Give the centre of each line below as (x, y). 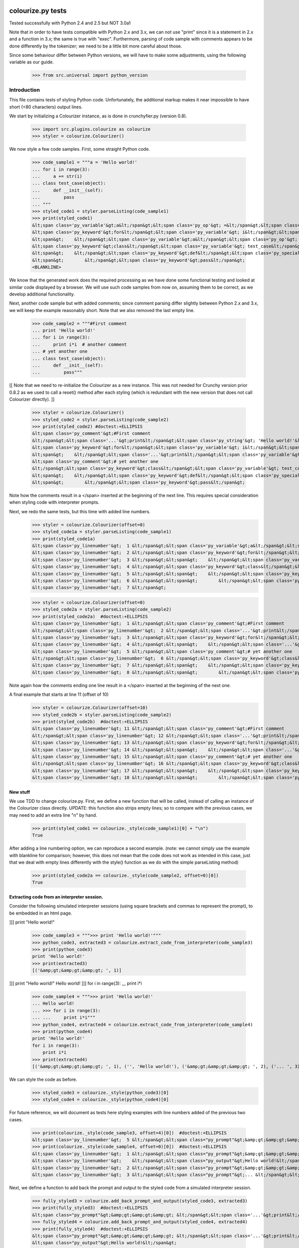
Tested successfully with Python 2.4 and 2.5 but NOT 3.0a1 (70, 23)
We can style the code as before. (43, 1079)
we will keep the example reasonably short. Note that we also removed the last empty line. (102, 310)
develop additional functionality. (42, 294)
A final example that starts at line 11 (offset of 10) (59, 694)
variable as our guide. (32, 62)
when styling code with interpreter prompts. (54, 502)
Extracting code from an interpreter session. (56, 897)
